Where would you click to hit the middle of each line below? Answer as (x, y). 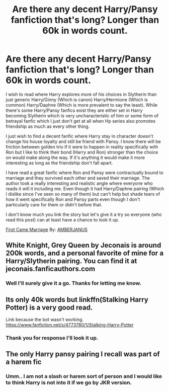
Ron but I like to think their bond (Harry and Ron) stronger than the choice (82, 152)
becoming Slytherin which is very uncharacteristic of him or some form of (82, 115)
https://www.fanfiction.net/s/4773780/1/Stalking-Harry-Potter (70, 325)
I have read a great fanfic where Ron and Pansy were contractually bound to (85, 173)
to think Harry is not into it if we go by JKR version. (69, 382)
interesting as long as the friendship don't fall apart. (59, 163)
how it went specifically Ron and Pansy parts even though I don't (73, 199)
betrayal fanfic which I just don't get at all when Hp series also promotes (81, 121)
